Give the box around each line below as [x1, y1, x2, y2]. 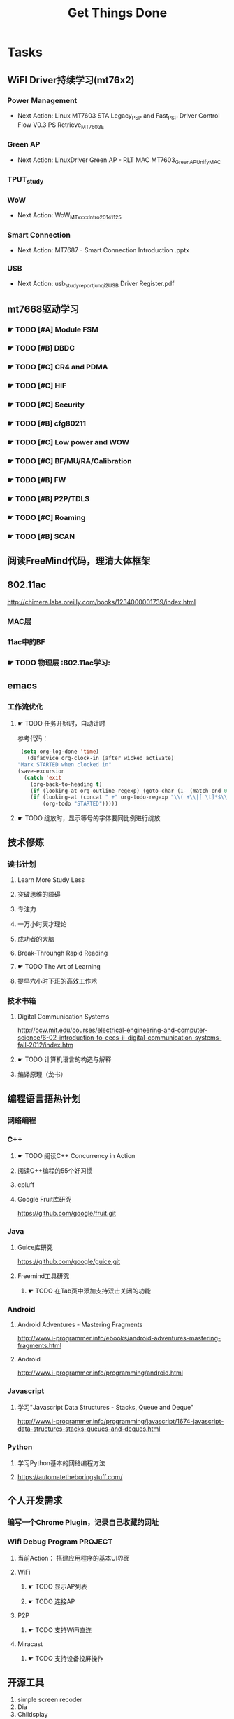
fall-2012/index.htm [17, 1041, 73, 1049]
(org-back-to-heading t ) [30, 780, 103, 788]
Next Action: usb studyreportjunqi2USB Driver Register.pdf [17, 279, 175, 290]
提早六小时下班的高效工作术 [17, 977, 98, 985]
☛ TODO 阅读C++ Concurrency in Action [17, 1151, 136, 1160]
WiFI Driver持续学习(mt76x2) [7, 74, 135, 86]
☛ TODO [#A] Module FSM [7, 325, 99, 334]
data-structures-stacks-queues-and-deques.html [17, 1425, 161, 1433]
